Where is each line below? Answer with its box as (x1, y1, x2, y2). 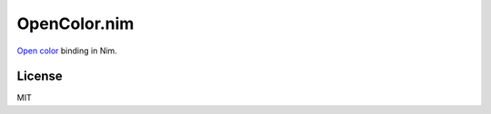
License (16, 69, 63, 84)
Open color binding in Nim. (16, 45, 117, 56)
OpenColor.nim (16, 14, 135, 33)
